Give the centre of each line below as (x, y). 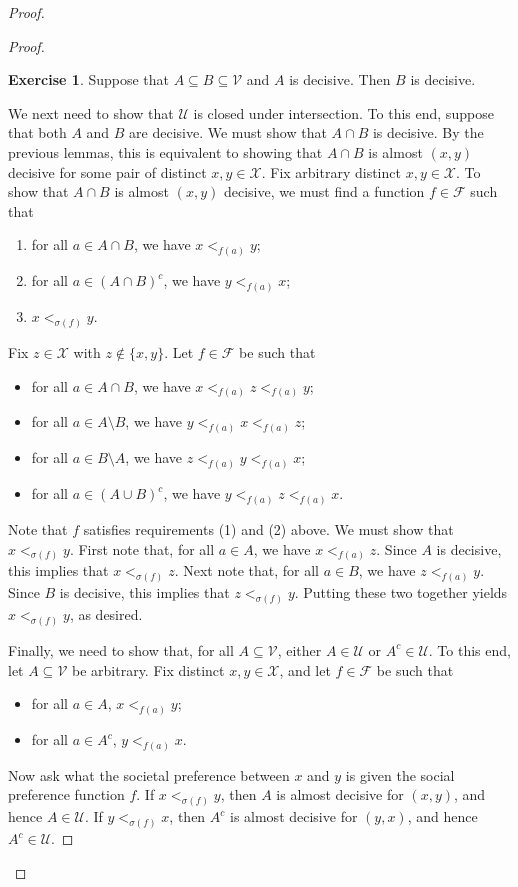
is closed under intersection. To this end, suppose (343, 112)
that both (37, 132)
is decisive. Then (340, 79)
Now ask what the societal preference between (149, 774)
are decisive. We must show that (228, 132)
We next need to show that (91, 112)
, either (299, 649)
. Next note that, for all (246, 570)
